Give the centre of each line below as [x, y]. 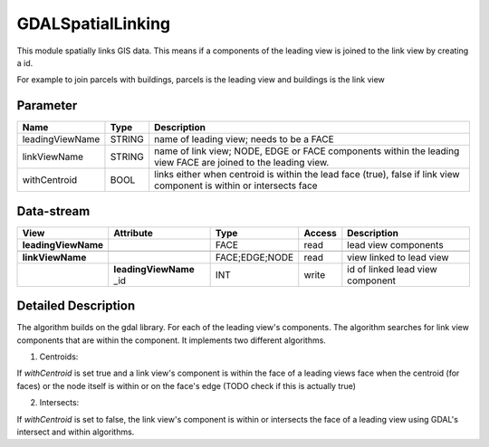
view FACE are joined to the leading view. [242, 163]
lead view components [395, 244]
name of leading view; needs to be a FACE [244, 139]
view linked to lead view [398, 257]
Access [320, 233]
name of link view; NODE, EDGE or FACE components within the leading [307, 151]
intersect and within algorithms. [76, 432]
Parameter [47, 105]
